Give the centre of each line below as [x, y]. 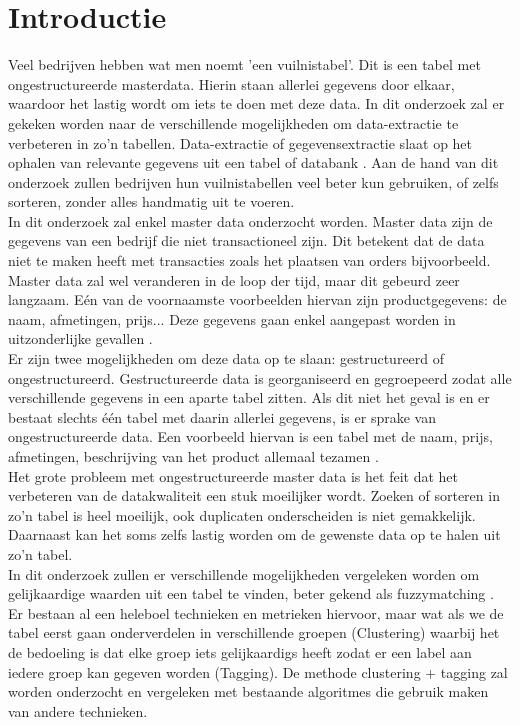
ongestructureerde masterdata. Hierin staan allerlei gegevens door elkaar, [231, 83]
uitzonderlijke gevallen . [80, 338]
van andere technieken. [78, 710]
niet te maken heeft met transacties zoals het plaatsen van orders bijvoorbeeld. [249, 260]
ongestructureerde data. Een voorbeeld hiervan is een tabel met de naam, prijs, [250, 436]
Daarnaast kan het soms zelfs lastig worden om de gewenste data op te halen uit [254, 534]
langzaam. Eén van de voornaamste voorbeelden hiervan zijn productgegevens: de [257, 299]
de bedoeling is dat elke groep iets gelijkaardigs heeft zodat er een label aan [240, 651]
